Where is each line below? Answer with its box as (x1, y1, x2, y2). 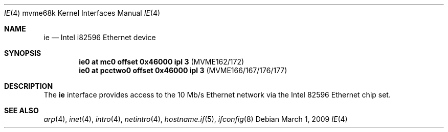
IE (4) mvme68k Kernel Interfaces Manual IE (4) (4, 9, 161, 17)
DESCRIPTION (4, 82, 53, 90)
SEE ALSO (4, 106, 39, 115)
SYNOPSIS (4, 49, 41, 57)
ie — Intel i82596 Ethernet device (43, 33, 156, 42)
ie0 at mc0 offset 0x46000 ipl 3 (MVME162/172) (79, 57, 244, 66)
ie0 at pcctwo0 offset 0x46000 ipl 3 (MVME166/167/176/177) (79, 66, 287, 75)
